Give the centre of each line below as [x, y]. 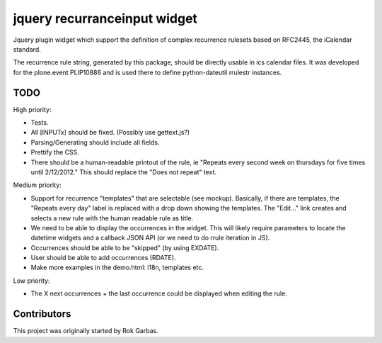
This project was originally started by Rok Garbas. [86, 331]
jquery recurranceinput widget [105, 18]
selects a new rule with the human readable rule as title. [112, 218]
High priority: [32, 109]
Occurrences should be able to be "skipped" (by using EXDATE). [125, 247]
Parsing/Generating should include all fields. [95, 142]
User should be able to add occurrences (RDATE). [103, 258]
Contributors [42, 314]
